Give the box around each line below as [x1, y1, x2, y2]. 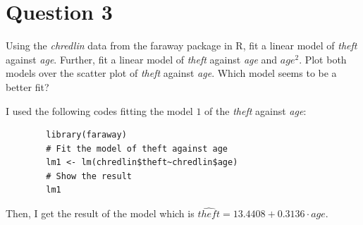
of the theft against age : [204, 103, 307, 118]
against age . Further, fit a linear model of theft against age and [6, 51, 278, 66]
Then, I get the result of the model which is [6, 206, 195, 221]
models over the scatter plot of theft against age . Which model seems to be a [6, 66, 337, 80]
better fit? [6, 79, 49, 94]
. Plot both [299, 51, 347, 66]
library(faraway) [46, 130, 127, 140]
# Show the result [46, 171, 132, 181]
